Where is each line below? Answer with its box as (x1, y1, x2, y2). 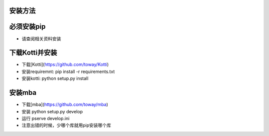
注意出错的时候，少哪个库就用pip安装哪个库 (21, 122, 112, 129)
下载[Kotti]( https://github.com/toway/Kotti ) (21, 62, 109, 68)
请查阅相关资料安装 (21, 35, 61, 42)
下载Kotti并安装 (9, 49, 57, 57)
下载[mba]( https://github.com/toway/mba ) (21, 102, 108, 108)
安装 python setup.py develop (21, 108, 83, 114)
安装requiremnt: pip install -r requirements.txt (21, 68, 115, 74)
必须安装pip (9, 22, 46, 31)
